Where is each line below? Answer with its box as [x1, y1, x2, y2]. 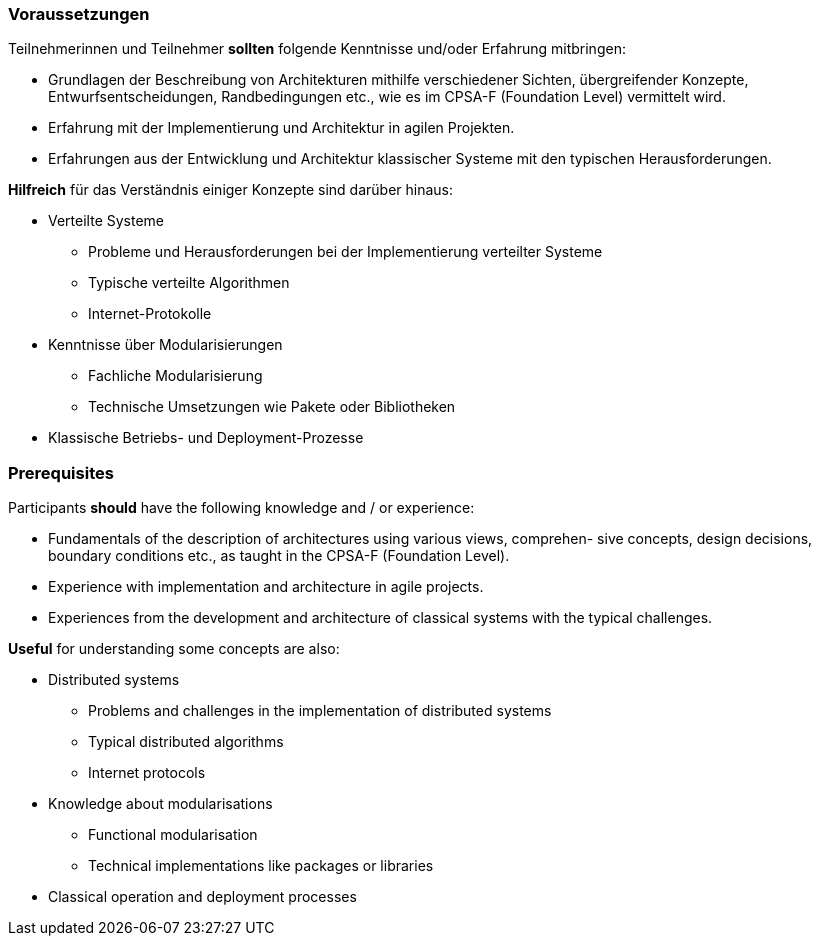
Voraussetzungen [8, 4, 150, 24]
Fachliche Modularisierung [88, 367, 263, 385]
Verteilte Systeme [48, 212, 165, 230]
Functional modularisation [88, 826, 258, 844]
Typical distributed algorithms [88, 733, 284, 751]
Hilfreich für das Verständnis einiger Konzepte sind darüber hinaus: [8, 181, 454, 199]
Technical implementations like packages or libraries [88, 857, 434, 875]
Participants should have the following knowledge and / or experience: [8, 499, 475, 517]
